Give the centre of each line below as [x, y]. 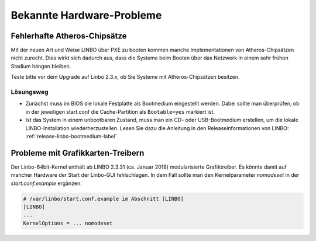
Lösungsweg [30, 92]
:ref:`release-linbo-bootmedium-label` [71, 136]
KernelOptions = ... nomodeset [68, 223]
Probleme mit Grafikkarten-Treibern [78, 153]
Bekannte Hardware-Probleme [86, 15]
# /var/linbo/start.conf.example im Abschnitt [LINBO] [103, 199]
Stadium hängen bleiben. [41, 66]
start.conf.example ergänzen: [46, 183]
